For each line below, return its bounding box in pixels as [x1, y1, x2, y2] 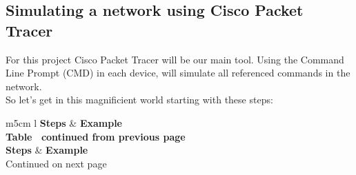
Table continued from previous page [6, 129, 186, 143]
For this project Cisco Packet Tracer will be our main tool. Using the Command [6, 52, 344, 66]
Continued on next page [6, 156, 107, 170]
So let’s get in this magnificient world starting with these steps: [6, 92, 273, 107]
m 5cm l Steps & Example [6, 115, 123, 130]
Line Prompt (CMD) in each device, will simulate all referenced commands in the [6, 65, 350, 80]
